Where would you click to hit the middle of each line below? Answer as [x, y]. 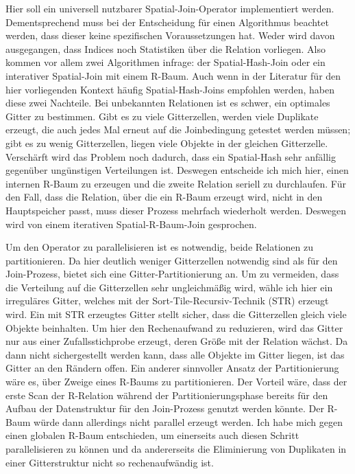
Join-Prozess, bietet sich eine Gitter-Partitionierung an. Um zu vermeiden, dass [172, 274]
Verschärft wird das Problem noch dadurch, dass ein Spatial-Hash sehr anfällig [171, 156]
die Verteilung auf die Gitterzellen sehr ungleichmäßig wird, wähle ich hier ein [169, 287]
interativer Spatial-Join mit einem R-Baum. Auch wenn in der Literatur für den [173, 75]
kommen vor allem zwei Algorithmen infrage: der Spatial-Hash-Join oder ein [166, 62]
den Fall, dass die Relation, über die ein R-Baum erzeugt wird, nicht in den [164, 197]
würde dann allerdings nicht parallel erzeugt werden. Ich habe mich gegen [188, 421]
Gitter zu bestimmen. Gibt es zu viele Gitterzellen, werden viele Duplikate [162, 116]
